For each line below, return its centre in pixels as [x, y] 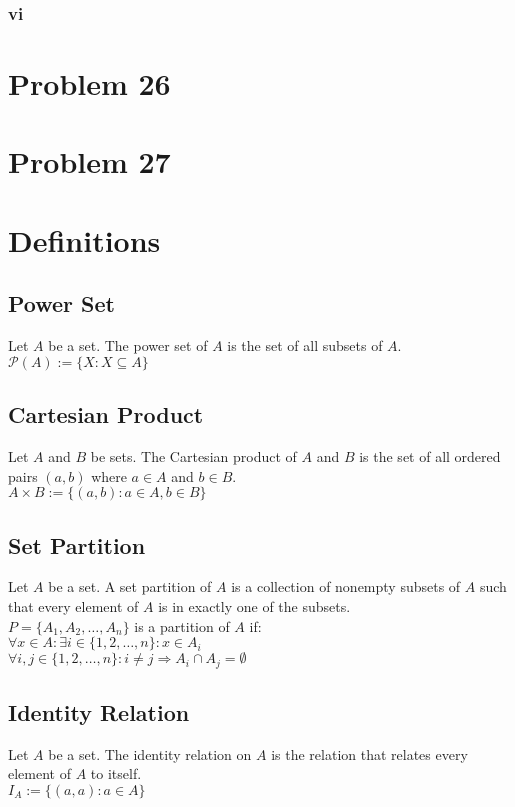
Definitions [84, 239]
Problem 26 [89, 83]
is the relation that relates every [369, 753]
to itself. [116, 773]
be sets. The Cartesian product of [193, 455]
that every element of [73, 605]
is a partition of [182, 625]
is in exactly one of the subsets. [254, 605]
